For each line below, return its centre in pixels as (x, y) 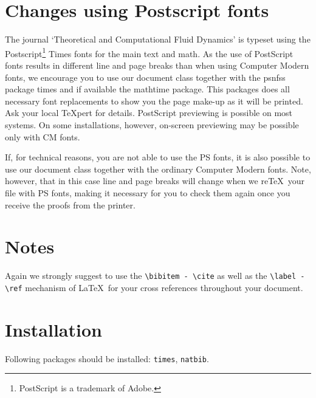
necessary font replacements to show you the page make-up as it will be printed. (154, 101)
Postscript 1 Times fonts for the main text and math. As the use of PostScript (149, 52)
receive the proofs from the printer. (70, 204)
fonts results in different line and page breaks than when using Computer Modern (157, 65)
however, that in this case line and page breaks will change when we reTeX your (155, 181)
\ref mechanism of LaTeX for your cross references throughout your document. (154, 287)
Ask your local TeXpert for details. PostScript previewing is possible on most (149, 113)
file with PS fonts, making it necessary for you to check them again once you (148, 192)
